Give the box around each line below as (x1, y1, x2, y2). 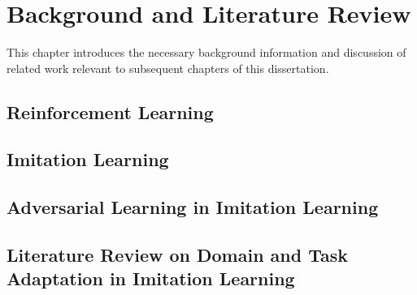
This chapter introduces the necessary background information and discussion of (7, 44, 406, 61)
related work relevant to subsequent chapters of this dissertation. (7, 59, 329, 76)
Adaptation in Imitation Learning (7, 266, 295, 291)
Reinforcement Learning (7, 99, 214, 124)
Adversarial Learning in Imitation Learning (7, 195, 379, 220)
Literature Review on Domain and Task (7, 242, 349, 267)
